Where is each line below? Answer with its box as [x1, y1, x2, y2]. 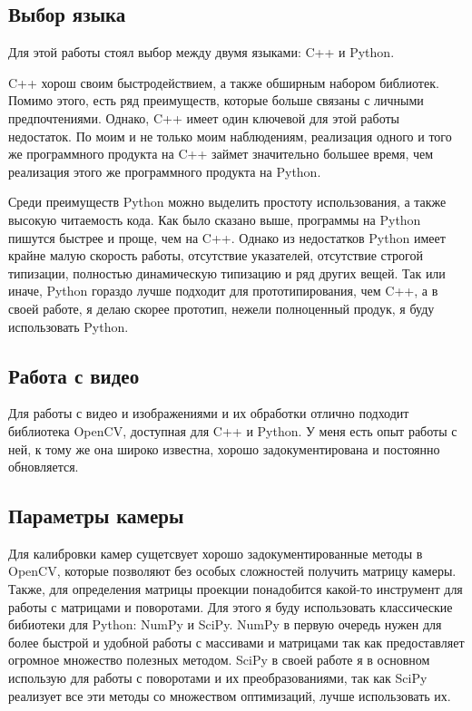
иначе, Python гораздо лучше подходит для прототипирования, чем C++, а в [8, 281, 438, 300]
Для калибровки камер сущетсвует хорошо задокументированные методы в [8, 543, 423, 562]
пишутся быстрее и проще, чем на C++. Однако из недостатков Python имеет [8, 228, 446, 247]
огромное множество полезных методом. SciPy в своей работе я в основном [8, 650, 430, 669]
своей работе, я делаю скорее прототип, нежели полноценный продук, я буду [8, 298, 435, 317]
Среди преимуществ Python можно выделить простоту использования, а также [8, 192, 447, 211]
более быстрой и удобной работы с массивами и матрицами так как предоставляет [8, 632, 465, 651]
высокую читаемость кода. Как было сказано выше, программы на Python [8, 209, 421, 229]
